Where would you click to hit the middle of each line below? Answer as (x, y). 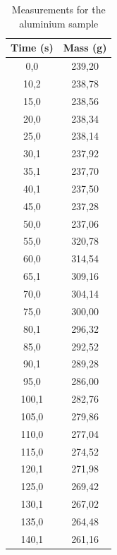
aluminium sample (59, 23)
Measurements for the (58, 9)
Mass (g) (85, 48)
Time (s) (32, 48)
